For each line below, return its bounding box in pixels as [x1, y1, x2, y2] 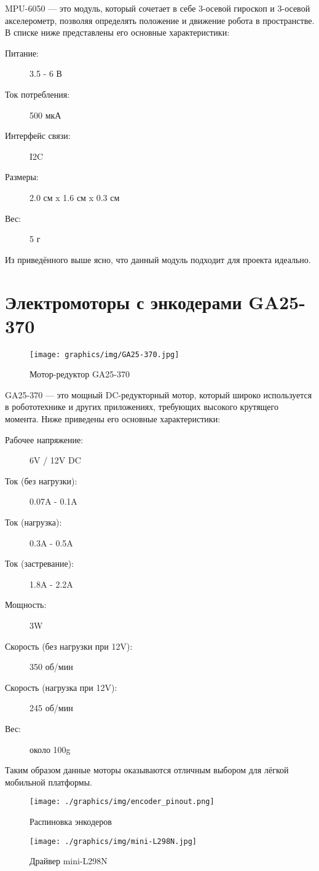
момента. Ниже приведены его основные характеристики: [5, 412, 221, 425]
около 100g [30, 743, 71, 755]
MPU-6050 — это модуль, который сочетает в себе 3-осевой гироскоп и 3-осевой [5, 2, 310, 14]
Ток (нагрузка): [5, 516, 62, 529]
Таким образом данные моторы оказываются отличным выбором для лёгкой [5, 763, 289, 776]
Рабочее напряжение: [5, 433, 84, 446]
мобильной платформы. [5, 775, 92, 788]
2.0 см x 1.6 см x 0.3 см [30, 191, 120, 203]
